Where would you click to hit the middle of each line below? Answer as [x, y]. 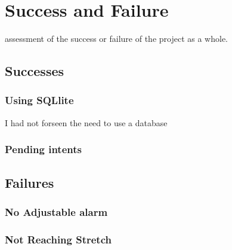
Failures [30, 182]
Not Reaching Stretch [58, 239]
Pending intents [43, 149]
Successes [35, 71]
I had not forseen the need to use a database [86, 122]
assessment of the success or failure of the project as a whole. [116, 39]
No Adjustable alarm [56, 211]
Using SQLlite [39, 100]
